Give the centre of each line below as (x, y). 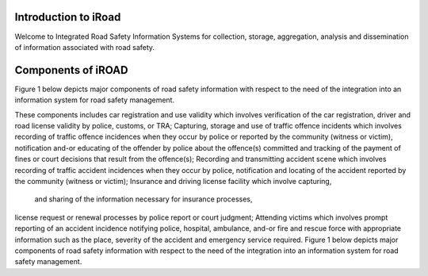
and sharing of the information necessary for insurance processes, (143, 199)
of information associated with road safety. (84, 47)
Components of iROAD (71, 70)
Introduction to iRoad (68, 17)
